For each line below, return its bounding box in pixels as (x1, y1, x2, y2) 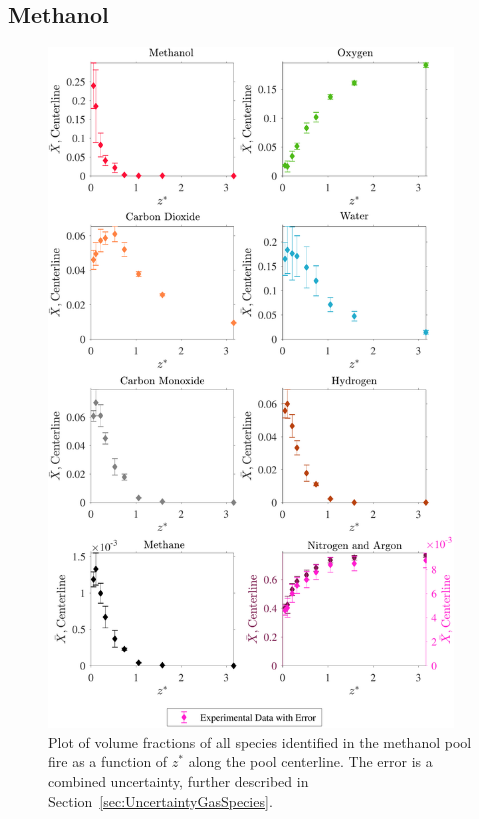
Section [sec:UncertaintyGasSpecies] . (48, 790, 273, 811)
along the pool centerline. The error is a (188, 751, 433, 772)
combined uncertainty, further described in (48, 770, 309, 791)
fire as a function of (48, 751, 168, 772)
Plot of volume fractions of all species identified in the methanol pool (48, 731, 472, 752)
